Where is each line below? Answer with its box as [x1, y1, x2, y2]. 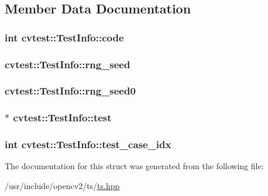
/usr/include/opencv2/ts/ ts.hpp [5, 179, 120, 191]
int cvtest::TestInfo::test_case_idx [5, 137, 171, 152]
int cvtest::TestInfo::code [5, 30, 124, 44]
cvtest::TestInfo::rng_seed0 [5, 83, 136, 98]
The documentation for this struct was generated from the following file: [5, 160, 264, 172]
